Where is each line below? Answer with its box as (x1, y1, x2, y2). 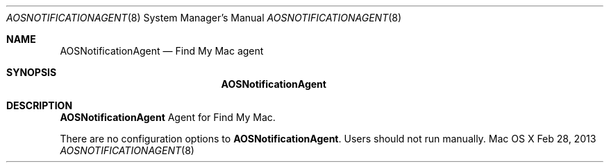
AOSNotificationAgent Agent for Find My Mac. (60, 111, 276, 123)
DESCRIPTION (6, 100, 73, 111)
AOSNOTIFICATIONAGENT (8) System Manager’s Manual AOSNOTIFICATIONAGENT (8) (6, 12, 402, 24)
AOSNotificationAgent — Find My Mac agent (60, 45, 264, 57)
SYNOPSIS (6, 66, 57, 78)
